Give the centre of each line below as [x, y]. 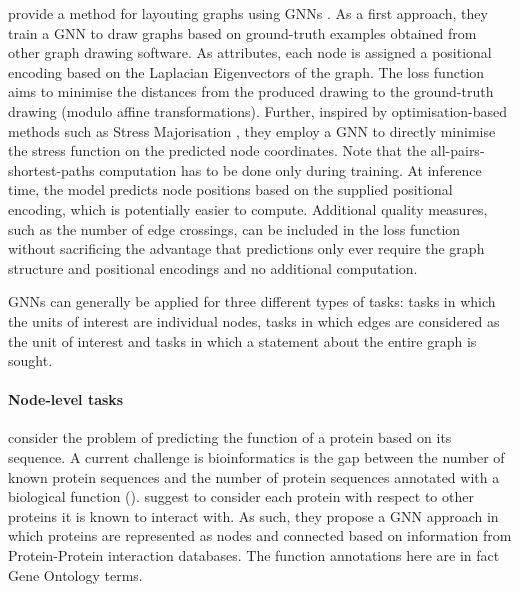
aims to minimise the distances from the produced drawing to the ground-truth [251, 91]
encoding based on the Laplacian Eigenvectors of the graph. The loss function [246, 71]
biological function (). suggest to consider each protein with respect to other [241, 496]
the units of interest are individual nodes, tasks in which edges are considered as [254, 320]
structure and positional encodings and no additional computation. [213, 267]
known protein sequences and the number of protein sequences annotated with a [254, 476]
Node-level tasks [66, 399]
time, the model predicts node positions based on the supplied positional [230, 189]
